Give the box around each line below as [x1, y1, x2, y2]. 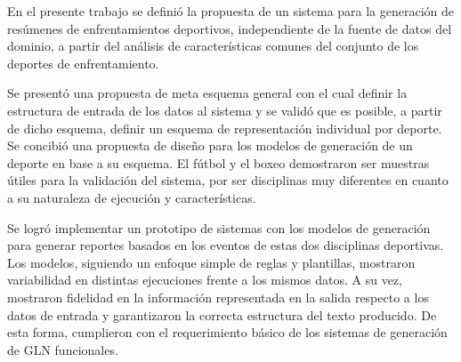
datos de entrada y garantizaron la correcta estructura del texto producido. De [7, 305, 437, 324]
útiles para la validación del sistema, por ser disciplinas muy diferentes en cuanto [7, 171, 449, 189]
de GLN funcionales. [7, 340, 118, 358]
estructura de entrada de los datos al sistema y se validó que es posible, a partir [7, 101, 442, 119]
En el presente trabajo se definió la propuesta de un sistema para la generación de [7, 2, 455, 20]
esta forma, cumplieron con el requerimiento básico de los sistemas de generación [7, 323, 448, 342]
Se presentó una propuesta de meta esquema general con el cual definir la [7, 84, 408, 102]
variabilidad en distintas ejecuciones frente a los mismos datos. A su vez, [7, 270, 402, 289]
